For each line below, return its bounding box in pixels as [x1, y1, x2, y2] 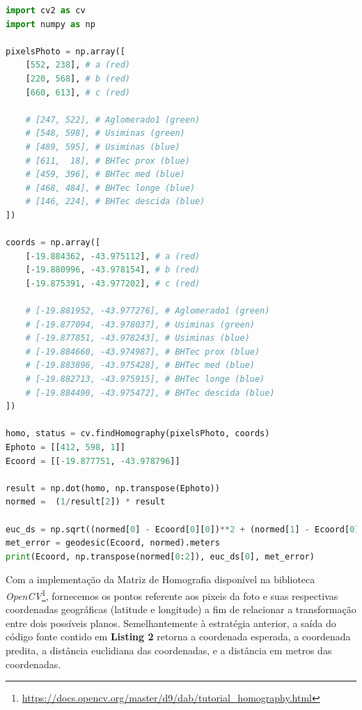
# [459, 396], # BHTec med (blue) [25, 169, 185, 180]
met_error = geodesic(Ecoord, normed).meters [6, 538, 220, 548]
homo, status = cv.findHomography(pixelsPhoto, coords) [6, 429, 270, 439]
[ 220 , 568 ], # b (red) [25, 73, 131, 84]
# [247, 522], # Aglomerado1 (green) [25, 114, 200, 125]
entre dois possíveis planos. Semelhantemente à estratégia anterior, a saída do [6, 615, 336, 630]
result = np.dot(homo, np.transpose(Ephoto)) [6, 483, 220, 493]
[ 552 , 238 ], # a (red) [25, 60, 131, 70]
